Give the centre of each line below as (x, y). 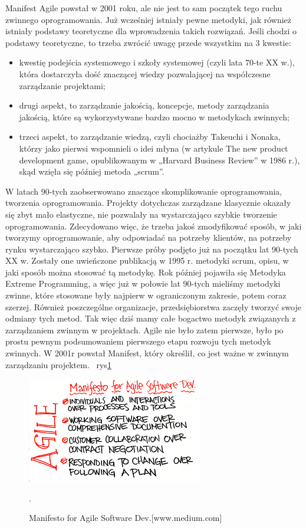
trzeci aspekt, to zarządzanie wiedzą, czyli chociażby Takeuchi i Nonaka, (150, 137)
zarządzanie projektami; (62, 85)
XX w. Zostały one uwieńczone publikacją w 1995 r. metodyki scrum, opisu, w (147, 260)
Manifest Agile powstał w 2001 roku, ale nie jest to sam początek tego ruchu (144, 8)
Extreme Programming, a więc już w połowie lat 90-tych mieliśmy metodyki (143, 283)
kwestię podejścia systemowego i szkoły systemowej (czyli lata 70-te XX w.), (157, 62)
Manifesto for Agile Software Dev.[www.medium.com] (126, 518)
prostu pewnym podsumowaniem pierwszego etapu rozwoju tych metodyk (138, 341)
